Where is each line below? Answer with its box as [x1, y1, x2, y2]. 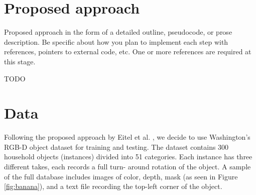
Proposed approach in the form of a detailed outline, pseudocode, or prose [4, 27, 232, 37]
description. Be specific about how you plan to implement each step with [4, 36, 228, 47]
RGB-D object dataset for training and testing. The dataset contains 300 [4, 141, 229, 152]
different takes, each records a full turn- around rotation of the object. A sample [4, 161, 251, 171]
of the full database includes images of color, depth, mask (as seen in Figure [4, 171, 238, 181]
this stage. [4, 56, 36, 66]
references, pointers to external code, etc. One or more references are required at [4, 46, 251, 57]
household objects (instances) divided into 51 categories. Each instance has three [4, 151, 252, 162]
